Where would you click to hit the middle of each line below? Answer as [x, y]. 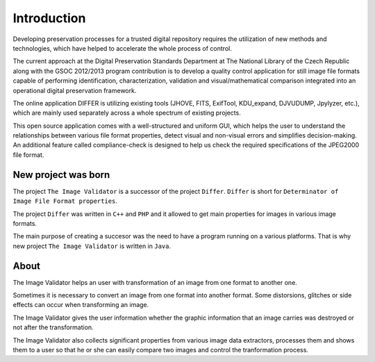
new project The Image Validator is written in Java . [92, 246]
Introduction [49, 18]
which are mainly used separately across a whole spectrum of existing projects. [127, 113]
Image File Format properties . [65, 201]
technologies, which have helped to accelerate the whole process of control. [122, 48]
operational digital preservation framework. [75, 90]
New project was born [61, 175]
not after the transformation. [53, 327]
